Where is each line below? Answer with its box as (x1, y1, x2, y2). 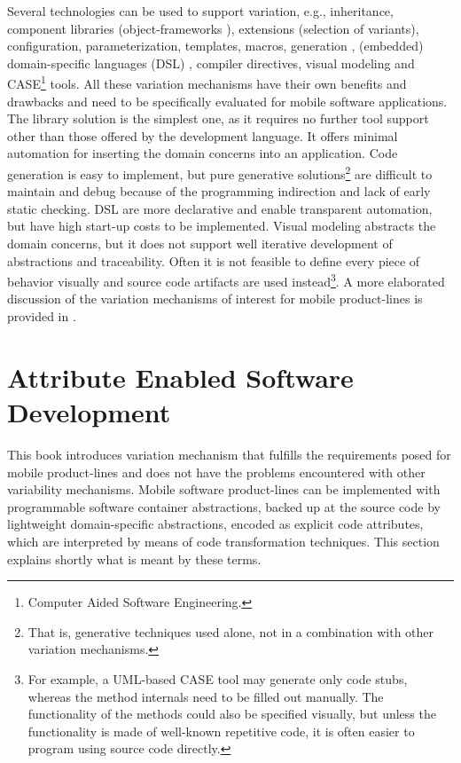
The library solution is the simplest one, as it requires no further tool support (7, 109, 429, 128)
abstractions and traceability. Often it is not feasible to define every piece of (7, 251, 420, 270)
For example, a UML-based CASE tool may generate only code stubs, (27, 669, 408, 688)
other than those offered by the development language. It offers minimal (7, 126, 398, 145)
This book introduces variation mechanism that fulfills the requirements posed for (7, 444, 451, 463)
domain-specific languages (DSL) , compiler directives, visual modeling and (7, 53, 415, 72)
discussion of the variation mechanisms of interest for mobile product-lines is (7, 289, 423, 308)
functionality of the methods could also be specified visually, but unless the (27, 704, 436, 723)
